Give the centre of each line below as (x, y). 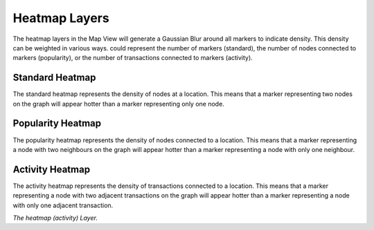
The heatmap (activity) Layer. (55, 218)
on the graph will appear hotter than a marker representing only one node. (118, 104)
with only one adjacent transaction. (63, 205)
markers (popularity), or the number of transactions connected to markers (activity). (133, 58)
